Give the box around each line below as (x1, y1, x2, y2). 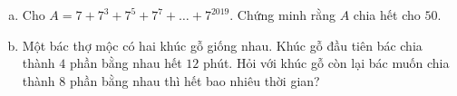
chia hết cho (353, 5, 421, 24)
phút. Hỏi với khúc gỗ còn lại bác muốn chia (202, 53, 450, 72)
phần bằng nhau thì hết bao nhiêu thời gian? (69, 71, 320, 90)
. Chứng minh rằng (229, 5, 336, 24)
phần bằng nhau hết (69, 53, 182, 72)
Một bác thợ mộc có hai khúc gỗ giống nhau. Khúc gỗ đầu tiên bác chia (22, 35, 423, 54)
